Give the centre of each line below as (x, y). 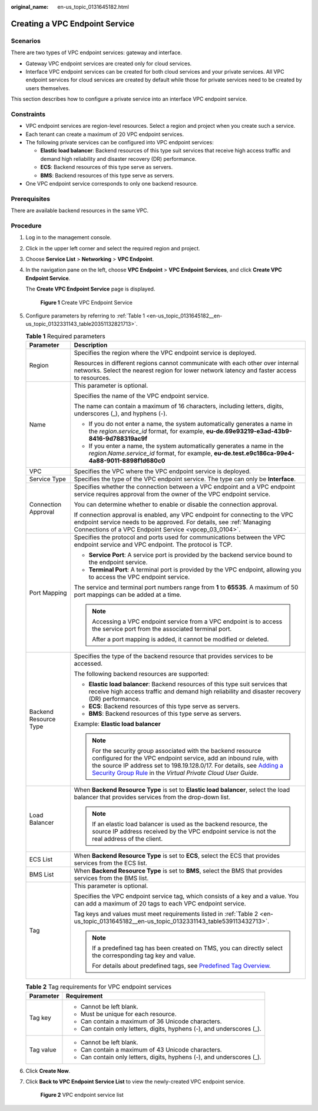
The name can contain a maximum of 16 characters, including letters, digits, (179, 406)
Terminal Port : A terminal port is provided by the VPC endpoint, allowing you (195, 570)
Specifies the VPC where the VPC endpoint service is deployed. (163, 471)
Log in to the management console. (69, 237)
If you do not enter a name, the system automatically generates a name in (191, 424)
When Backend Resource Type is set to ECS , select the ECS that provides (177, 856)
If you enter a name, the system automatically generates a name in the (186, 446)
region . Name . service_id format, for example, (150, 454)
